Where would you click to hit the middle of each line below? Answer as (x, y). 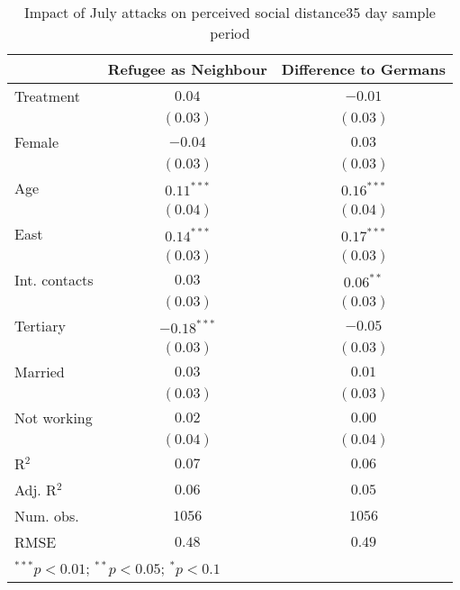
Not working (54, 418)
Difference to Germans (363, 69)
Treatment (47, 96)
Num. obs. (47, 516)
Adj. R (36, 490)
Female (37, 142)
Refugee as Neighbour (187, 69)
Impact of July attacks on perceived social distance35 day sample (230, 12)
